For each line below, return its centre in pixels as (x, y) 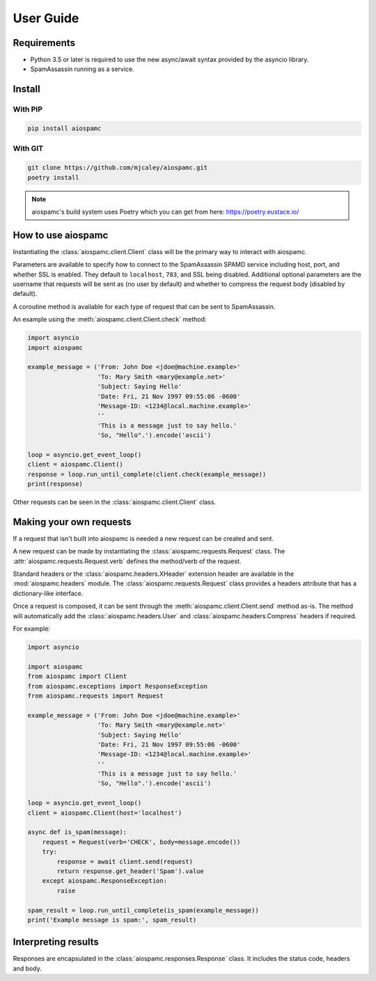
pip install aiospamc (64, 128)
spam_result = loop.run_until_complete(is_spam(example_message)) (143, 910)
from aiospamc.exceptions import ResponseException (118, 686)
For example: (32, 629)
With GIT (28, 148)
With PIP (28, 109)
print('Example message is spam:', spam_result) (112, 920)
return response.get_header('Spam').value (131, 871)
